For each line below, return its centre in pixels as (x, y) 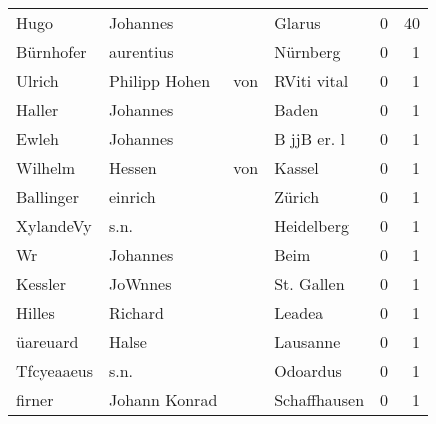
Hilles (35, 312)
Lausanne (307, 341)
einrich (132, 196)
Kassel (296, 167)
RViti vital (311, 80)
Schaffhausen (319, 399)
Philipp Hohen (159, 80)
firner (35, 399)
